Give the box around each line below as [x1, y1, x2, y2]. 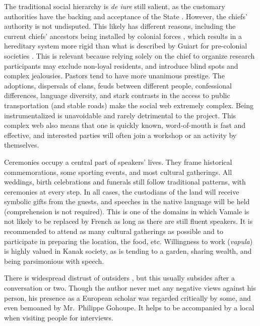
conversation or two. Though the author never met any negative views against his [4, 283, 256, 293]
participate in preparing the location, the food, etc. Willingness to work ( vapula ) [4, 236, 253, 246]
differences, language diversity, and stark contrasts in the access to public [4, 90, 230, 101]
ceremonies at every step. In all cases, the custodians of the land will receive [4, 186, 239, 197]
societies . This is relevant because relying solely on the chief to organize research [4, 50, 255, 61]
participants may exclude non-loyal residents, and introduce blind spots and [4, 60, 238, 71]
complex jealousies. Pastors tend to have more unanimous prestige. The [4, 70, 225, 81]
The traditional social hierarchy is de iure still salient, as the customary [4, 1, 225, 11]
